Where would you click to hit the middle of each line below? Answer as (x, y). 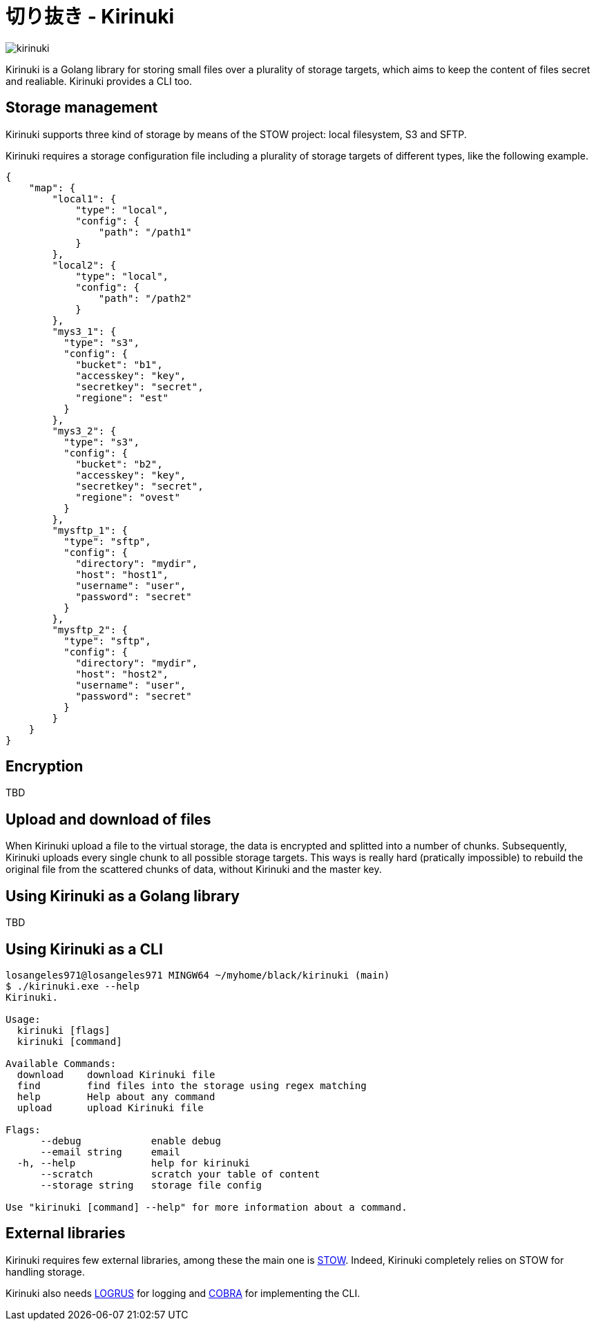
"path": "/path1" (145, 232)
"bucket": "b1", (119, 364)
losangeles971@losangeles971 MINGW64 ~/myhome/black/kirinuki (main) (198, 975)
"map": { (52, 188)
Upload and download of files (108, 819)
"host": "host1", (122, 574)
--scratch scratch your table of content (180, 1174)
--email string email (110, 1152)
